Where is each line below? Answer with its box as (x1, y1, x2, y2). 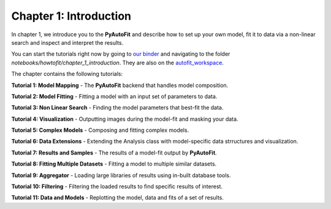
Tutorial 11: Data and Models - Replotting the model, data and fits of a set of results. (11, 194, 224, 202)
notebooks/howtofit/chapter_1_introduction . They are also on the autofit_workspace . (11, 59, 224, 66)
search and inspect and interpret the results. (11, 39, 124, 46)
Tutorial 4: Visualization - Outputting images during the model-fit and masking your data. (11, 115, 238, 123)
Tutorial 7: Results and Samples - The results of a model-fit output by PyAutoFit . (11, 149, 217, 156)
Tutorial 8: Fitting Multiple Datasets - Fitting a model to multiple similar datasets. (11, 160, 217, 168)
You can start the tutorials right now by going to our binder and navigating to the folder (11, 50, 230, 58)
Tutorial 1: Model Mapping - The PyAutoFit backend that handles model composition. (11, 82, 229, 89)
